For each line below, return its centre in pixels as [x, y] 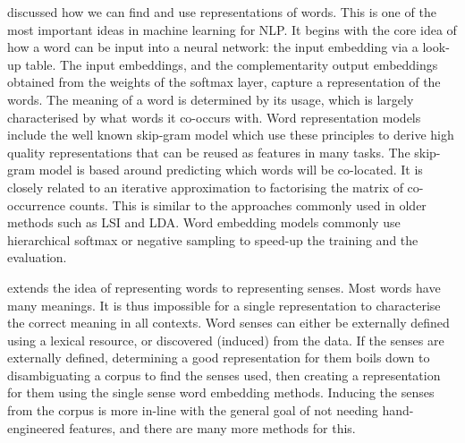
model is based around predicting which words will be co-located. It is [231, 170]
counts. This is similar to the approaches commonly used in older [248, 204]
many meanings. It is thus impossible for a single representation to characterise [224, 305]
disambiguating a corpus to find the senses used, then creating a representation [224, 375]
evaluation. [37, 257]
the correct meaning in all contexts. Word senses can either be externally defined [228, 323]
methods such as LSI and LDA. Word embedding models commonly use [204, 222]
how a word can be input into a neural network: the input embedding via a [213, 47]
